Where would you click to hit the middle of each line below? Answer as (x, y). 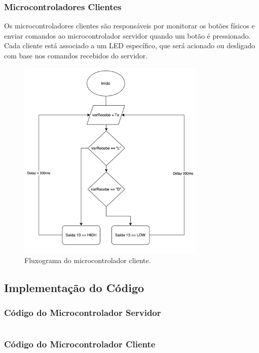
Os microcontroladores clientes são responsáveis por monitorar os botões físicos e (129, 26)
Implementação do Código (74, 287)
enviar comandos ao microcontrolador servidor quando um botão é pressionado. (127, 35)
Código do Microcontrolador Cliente (80, 344)
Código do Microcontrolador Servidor (83, 312)
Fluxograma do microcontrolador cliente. (88, 260)
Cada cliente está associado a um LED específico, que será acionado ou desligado (130, 45)
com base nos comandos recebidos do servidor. (76, 55)
